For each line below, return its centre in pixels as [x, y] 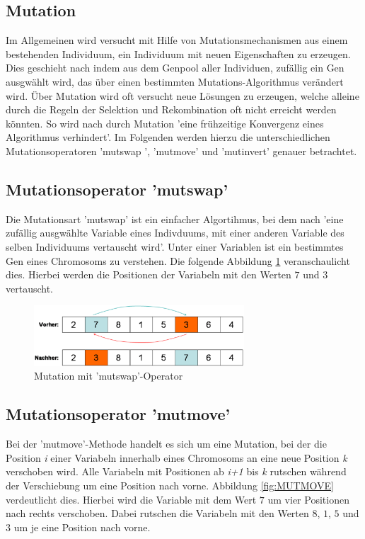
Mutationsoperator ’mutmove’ [118, 414]
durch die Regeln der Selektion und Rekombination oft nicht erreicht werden [171, 109]
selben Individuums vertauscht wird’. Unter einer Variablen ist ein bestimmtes [175, 246]
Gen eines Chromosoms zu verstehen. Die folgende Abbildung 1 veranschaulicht [178, 260]
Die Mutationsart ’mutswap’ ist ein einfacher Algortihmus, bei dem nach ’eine [175, 219]
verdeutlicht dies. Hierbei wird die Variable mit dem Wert [131, 499]
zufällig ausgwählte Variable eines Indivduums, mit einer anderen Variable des [175, 233]
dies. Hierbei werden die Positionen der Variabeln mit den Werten [149, 274]
